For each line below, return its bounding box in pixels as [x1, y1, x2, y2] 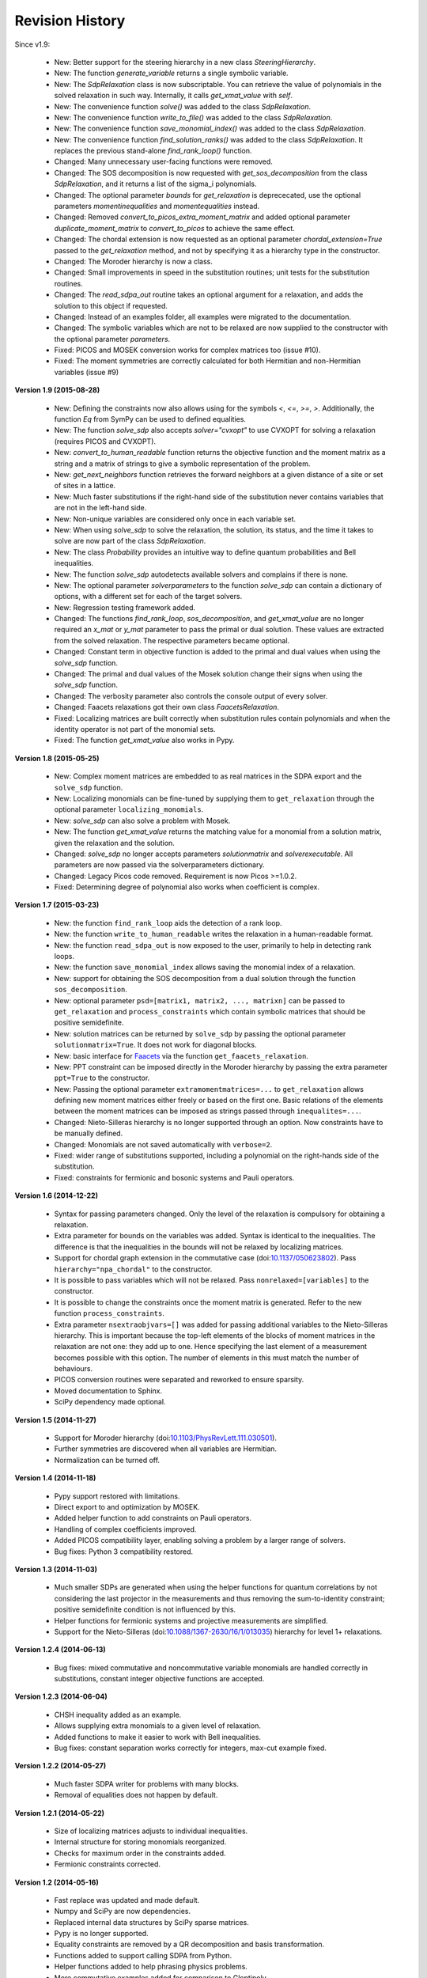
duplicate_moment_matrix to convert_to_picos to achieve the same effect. [54, 223, 296, 233]
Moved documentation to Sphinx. [54, 1385, 163, 1396]
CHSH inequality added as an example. [54, 1710, 182, 1719]
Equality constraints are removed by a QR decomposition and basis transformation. [54, 1939, 325, 1950]
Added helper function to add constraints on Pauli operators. [54, 1514, 252, 1523]
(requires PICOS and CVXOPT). [54, 436, 157, 446]
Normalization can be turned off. [54, 1455, 161, 1465]
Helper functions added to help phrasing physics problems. [54, 1962, 248, 1972]
